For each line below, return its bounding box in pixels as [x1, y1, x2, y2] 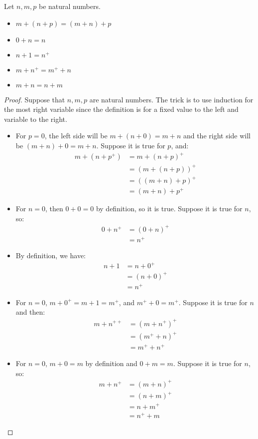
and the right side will [183, 130, 251, 141]
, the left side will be [44, 130, 108, 141]
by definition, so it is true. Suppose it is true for [96, 203, 243, 214]
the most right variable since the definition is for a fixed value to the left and [4, 104, 239, 114]
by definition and [85, 358, 137, 369]
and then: [15, 307, 45, 317]
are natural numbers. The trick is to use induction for [89, 94, 254, 104]
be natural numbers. [38, 1, 101, 11]
